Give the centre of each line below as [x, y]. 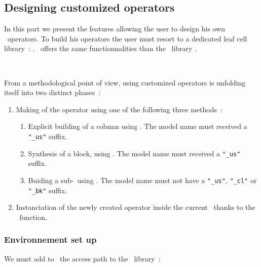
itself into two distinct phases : [52, 92]
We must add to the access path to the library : [82, 258]
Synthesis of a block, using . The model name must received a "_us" [134, 153]
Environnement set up [50, 239]
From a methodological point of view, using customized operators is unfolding [125, 82]
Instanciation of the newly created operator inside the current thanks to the [136, 207]
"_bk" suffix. [48, 190]
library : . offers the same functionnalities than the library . [101, 48]
